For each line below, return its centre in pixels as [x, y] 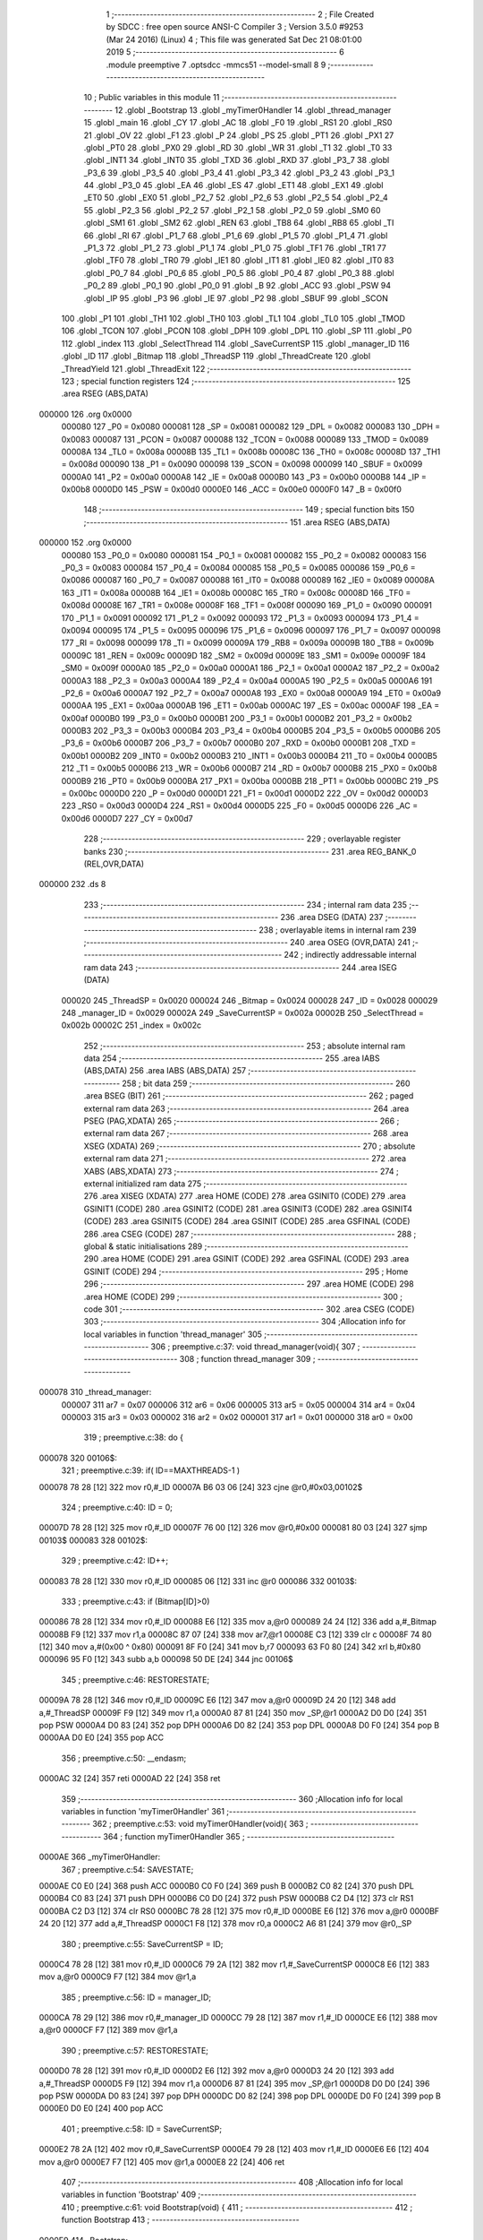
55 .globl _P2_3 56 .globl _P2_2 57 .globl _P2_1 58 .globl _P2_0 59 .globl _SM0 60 [232, 210]
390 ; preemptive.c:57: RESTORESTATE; [135, 2050]
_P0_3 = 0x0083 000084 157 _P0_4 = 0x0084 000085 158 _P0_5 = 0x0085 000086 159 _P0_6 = [238, 568]
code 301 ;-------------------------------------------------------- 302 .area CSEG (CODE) [249, 1309]
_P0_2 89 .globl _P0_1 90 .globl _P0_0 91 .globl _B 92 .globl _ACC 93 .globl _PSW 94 [237, 286]
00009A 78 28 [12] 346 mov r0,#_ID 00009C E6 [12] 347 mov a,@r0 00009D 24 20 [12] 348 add [217, 1700]
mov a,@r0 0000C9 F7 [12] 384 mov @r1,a [118, 1977]
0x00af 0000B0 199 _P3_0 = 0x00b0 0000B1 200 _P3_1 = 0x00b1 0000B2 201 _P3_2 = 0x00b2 [237, 718]
